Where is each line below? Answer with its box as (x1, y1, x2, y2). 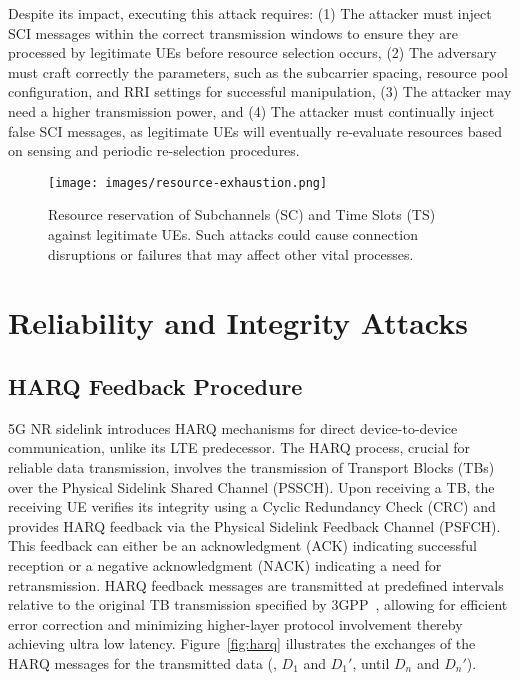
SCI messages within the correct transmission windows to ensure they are (8, 22, 458, 43)
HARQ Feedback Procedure (8, 370, 303, 401)
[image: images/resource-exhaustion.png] (48, 175, 328, 190)
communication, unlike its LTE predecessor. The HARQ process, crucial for (8, 437, 470, 458)
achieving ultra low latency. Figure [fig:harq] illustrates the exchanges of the (8, 633, 476, 654)
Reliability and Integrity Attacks (8, 302, 468, 343)
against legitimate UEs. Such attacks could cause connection (48, 224, 418, 244)
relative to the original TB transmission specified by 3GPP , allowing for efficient (8, 594, 508, 615)
